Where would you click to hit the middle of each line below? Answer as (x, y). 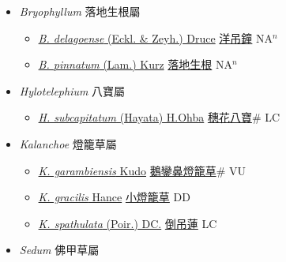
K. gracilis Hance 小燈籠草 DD (114, 197)
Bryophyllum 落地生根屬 (80, 11)
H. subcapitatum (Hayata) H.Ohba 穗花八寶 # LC (159, 117)
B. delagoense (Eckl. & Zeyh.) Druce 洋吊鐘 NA (156, 37)
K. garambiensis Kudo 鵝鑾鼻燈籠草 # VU (142, 170)
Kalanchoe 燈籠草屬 (68, 143)
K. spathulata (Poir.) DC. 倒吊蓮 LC (128, 223)
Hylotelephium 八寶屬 (72, 90)
